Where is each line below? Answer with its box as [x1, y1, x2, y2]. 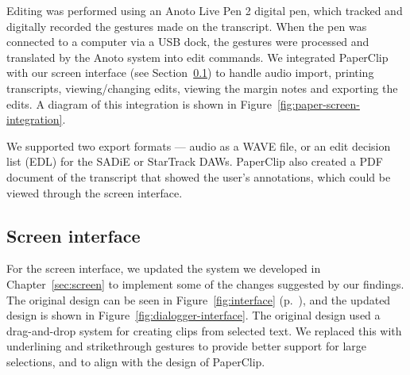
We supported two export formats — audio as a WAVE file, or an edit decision [6, 137, 391, 154]
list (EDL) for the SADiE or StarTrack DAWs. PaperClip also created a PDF [6, 153, 383, 170]
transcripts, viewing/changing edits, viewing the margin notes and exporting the [6, 79, 398, 96]
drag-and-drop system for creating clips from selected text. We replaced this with [6, 322, 402, 339]
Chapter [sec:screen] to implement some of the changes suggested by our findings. [6, 275, 404, 292]
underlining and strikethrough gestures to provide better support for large [6, 338, 367, 354]
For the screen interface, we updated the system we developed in [6, 260, 321, 277]
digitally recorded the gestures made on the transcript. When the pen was [6, 17, 367, 34]
